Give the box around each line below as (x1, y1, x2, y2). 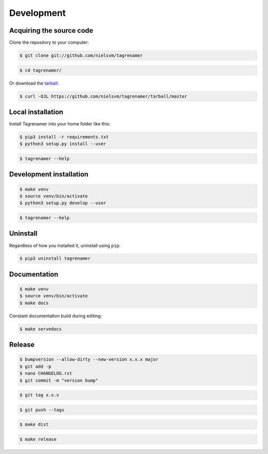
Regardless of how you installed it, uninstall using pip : (9, 242, 121, 248)
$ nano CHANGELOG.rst (19, 371, 72, 376)
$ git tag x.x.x (19, 392, 60, 398)
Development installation (9, 170, 89, 178)
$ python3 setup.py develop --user (19, 200, 106, 206)
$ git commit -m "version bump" (19, 377, 99, 383)
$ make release (19, 436, 57, 442)
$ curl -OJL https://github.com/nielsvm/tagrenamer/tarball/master (19, 93, 188, 99)
